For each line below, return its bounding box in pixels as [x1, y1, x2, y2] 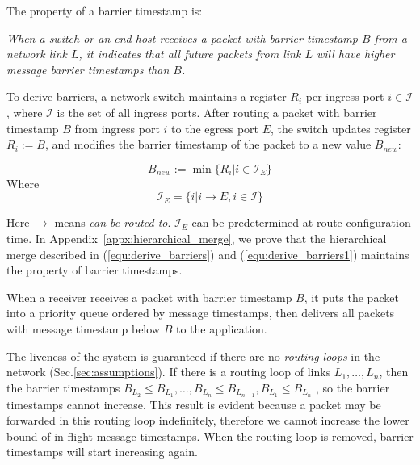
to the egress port [171, 119, 258, 136]
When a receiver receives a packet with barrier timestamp [6, 288, 292, 305]
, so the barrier [316, 379, 390, 396]
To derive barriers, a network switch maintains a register [6, 88, 287, 105]
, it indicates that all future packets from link [78, 45, 301, 62]
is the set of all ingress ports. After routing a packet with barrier [57, 103, 377, 120]
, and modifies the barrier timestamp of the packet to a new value [45, 136, 372, 153]
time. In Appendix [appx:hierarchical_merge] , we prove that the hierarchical [6, 229, 387, 246]
